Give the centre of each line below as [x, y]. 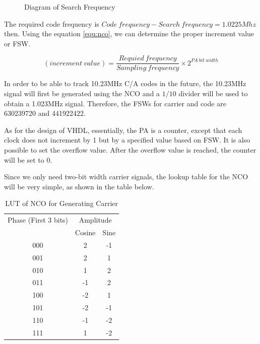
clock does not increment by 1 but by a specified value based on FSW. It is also [127, 140]
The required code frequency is [52, 23]
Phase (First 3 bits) [38, 220]
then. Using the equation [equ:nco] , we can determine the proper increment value [129, 33]
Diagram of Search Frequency [70, 7]
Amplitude [95, 220]
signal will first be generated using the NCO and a [82, 93]
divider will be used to [213, 93]
